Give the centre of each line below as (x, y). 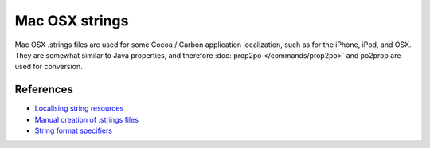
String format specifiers (74, 130)
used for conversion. (49, 67)
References (44, 90)
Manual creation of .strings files (87, 119)
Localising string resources (79, 108)
